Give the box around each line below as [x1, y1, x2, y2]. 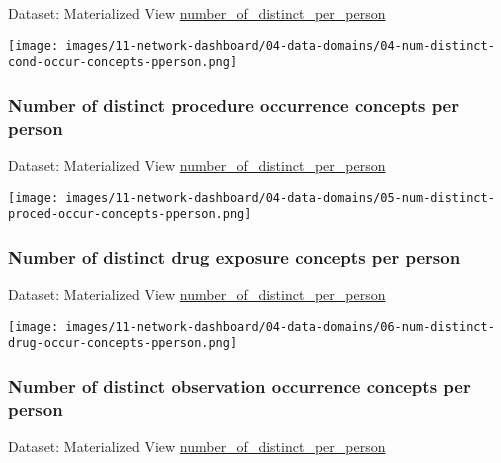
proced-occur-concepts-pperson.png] [8, 207, 252, 222]
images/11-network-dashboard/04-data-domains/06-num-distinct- [65, 319, 495, 334]
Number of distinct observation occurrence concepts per [8, 374, 471, 398]
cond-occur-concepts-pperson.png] [8, 55, 238, 70]
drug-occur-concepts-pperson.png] [8, 336, 238, 351]
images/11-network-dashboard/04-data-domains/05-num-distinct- [65, 190, 495, 205]
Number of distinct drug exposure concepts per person [8, 244, 461, 269]
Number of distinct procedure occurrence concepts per [8, 92, 459, 117]
